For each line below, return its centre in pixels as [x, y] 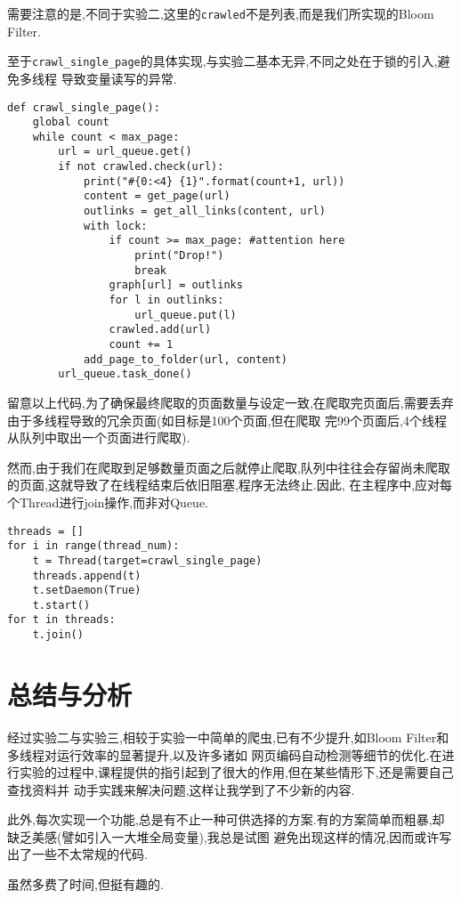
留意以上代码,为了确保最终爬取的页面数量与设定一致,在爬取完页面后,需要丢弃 [230, 402]
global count [71, 122]
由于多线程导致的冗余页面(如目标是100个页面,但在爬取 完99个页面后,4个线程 [227, 420]
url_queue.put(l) [186, 315]
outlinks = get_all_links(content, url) [204, 211]
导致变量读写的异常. [119, 78]
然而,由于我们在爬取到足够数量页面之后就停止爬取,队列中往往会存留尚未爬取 [229, 467]
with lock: [115, 226]
